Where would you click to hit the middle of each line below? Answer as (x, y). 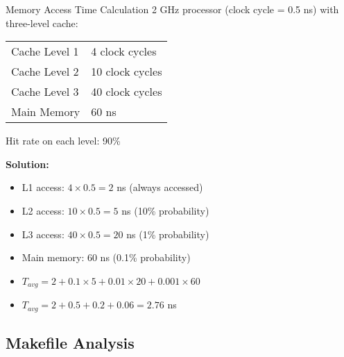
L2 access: (43, 210)
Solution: (27, 164)
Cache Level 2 (45, 72)
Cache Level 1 (45, 51)
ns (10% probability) (165, 210)
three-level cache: (42, 23)
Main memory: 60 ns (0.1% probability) (106, 257)
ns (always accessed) (160, 187)
